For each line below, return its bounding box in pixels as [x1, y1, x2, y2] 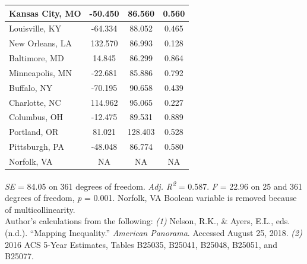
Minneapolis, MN [9, 66, 72, 78]
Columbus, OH [9, 111, 64, 123]
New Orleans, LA [9, 37, 72, 49]
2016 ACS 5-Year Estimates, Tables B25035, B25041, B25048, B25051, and [5, 238, 277, 250]
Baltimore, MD [9, 52, 64, 64]
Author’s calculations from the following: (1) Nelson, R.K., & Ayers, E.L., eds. [5, 215, 290, 227]
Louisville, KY [9, 22, 62, 34]
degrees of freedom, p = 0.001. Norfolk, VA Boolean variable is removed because [5, 191, 297, 204]
